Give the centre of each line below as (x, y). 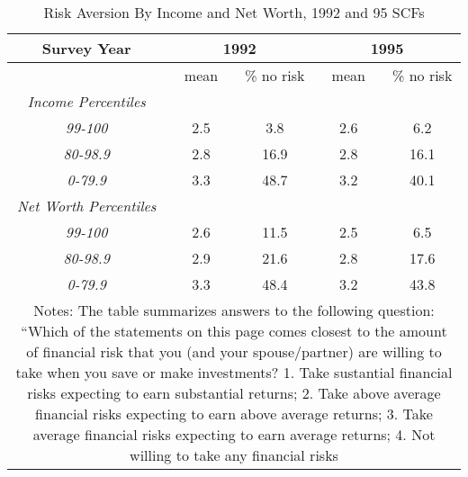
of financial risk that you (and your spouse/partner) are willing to (234, 351)
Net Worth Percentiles (86, 206)
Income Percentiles (86, 101)
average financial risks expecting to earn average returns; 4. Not (234, 434)
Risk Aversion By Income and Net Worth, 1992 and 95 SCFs (234, 12)
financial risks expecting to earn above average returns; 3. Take (234, 414)
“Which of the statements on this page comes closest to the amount (234, 331)
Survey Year (86, 48)
